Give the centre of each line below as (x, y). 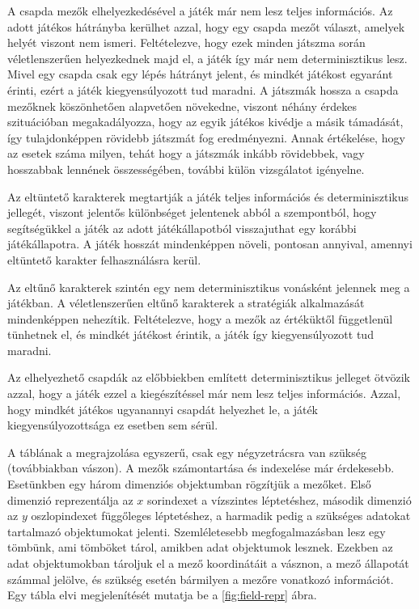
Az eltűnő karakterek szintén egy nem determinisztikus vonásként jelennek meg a (209, 287)
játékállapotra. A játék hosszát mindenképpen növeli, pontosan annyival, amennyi (210, 244)
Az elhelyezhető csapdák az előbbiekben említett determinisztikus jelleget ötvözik (209, 377)
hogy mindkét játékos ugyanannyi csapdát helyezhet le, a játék (163, 409)
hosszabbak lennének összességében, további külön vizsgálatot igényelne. (186, 169)
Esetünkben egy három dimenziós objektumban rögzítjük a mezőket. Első (189, 484)
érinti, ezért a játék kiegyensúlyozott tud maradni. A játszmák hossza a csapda (203, 89)
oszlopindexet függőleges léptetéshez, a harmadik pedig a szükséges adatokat (221, 516)
